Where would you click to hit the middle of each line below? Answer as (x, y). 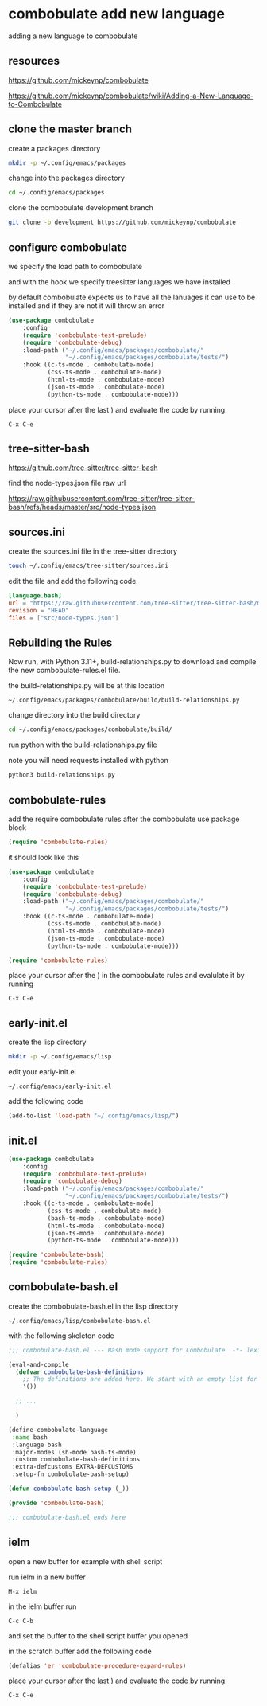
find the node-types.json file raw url (67, 483)
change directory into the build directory (74, 715)
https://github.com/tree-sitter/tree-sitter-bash (83, 468)
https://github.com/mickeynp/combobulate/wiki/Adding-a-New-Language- (131, 96)
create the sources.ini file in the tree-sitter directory (93, 551)
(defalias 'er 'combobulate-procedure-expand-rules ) (97, 1665)
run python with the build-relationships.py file (83, 745)
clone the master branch (70, 129)
